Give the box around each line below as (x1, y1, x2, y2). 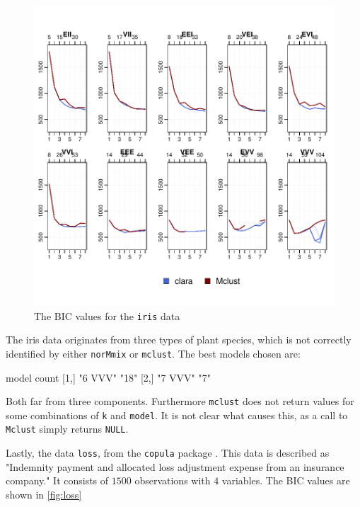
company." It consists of (6, 473, 109, 488)
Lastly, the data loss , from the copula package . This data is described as (6, 445, 330, 460)
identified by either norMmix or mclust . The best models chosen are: (6, 346, 301, 360)
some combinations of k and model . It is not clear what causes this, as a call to (6, 407, 348, 422)
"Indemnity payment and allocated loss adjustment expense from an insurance (6, 459, 344, 474)
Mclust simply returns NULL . (6, 421, 129, 436)
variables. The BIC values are (221, 473, 350, 488)
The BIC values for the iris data (34, 308, 180, 323)
